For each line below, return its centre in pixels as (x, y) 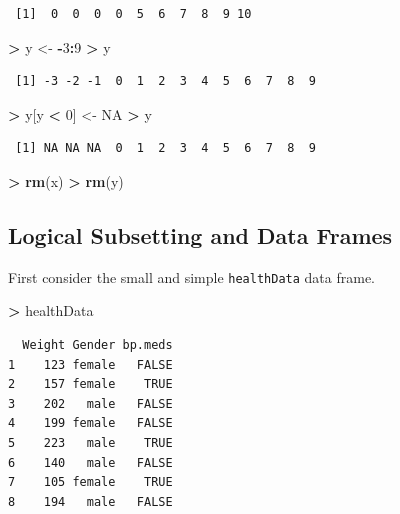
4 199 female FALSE (90, 423)
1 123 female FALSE (90, 364)
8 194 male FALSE (90, 501)
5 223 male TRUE (90, 442)
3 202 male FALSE (90, 403)
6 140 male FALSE (90, 462)
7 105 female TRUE (90, 482)
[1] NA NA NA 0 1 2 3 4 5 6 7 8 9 (165, 148)
